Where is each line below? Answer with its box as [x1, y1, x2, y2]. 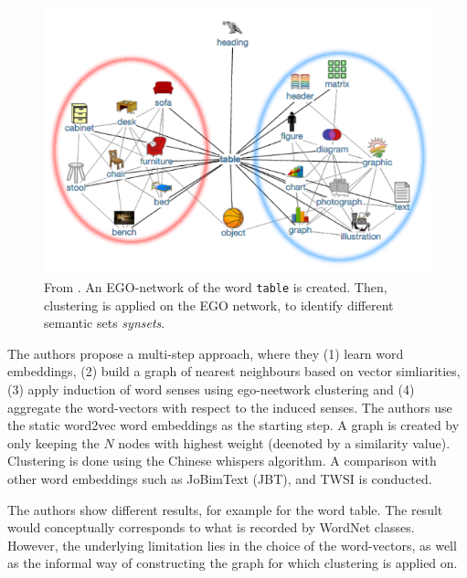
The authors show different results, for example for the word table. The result [7, 499, 443, 519]
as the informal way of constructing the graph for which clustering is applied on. [7, 553, 458, 573]
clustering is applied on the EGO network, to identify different [44, 295, 394, 314]
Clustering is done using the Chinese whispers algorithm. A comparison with [7, 451, 437, 470]
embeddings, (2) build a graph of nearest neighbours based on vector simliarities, [7, 362, 461, 381]
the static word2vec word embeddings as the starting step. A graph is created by [7, 415, 460, 435]
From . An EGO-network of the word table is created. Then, [44, 278, 387, 296]
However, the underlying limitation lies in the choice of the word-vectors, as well [7, 535, 457, 554]
